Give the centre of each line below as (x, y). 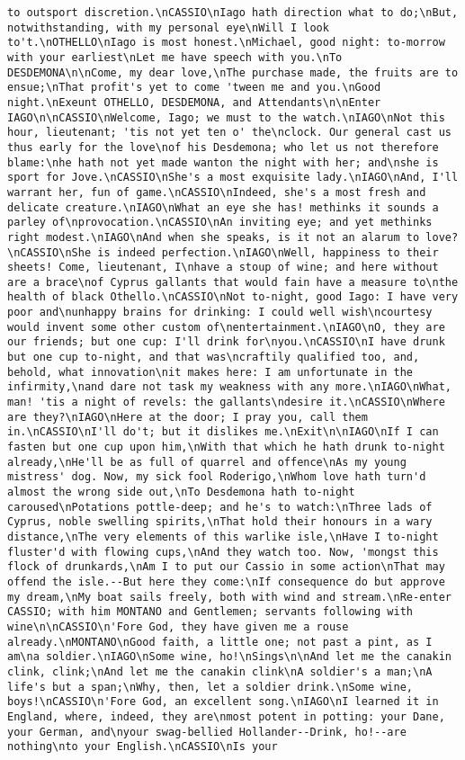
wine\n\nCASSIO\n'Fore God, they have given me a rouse (178, 626)
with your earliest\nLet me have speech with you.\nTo (175, 57)
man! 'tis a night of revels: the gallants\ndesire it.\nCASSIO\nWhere (226, 402)
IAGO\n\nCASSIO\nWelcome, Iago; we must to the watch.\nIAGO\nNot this (226, 117)
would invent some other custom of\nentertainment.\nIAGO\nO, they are (226, 327)
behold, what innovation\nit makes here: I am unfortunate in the (210, 372)
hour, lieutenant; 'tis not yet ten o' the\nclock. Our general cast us (229, 133)
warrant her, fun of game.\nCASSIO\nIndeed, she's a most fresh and (217, 192)
